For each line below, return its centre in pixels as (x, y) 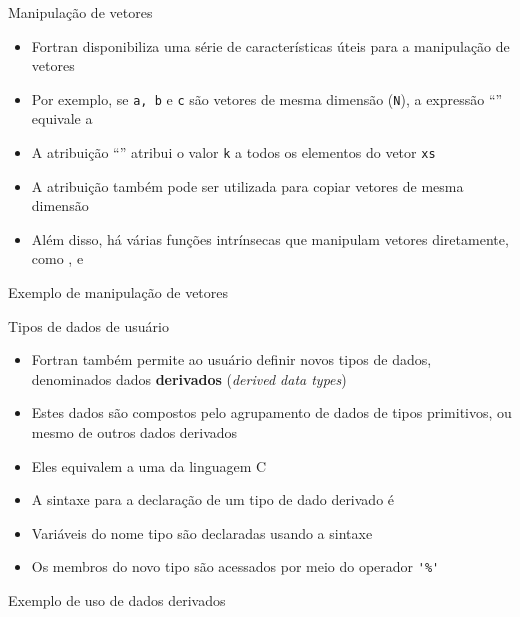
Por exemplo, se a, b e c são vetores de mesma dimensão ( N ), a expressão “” (267, 98)
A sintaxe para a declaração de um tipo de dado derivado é (213, 499)
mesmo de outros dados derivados (134, 432)
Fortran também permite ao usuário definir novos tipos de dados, (231, 359)
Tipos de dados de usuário (88, 325)
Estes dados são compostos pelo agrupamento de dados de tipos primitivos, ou (271, 412)
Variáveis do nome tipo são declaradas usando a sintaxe (202, 532)
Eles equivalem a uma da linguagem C (149, 465)
